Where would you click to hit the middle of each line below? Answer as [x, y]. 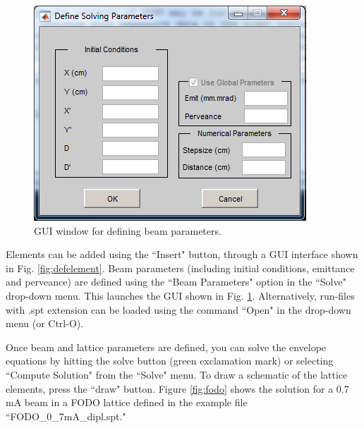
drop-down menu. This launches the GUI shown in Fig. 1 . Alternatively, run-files [180, 295]
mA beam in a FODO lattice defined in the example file [127, 402]
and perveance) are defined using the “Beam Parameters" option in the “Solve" [176, 282]
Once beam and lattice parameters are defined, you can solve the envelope [166, 347]
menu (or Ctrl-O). [45, 323]
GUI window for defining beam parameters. [128, 230]
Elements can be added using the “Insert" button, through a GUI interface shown [182, 254]
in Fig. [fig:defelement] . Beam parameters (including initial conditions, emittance [180, 268]
